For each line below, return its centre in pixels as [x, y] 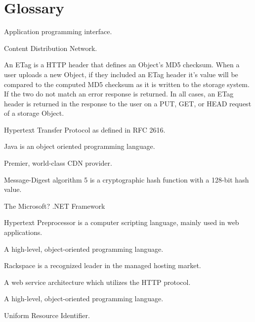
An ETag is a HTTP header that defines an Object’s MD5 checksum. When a [122, 65]
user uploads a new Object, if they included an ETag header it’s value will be [121, 74]
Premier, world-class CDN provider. [58, 163]
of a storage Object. [34, 113]
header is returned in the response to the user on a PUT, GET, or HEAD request [128, 103]
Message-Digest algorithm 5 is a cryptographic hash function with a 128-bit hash [127, 179]
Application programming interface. [58, 31]
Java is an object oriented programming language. [80, 146]
